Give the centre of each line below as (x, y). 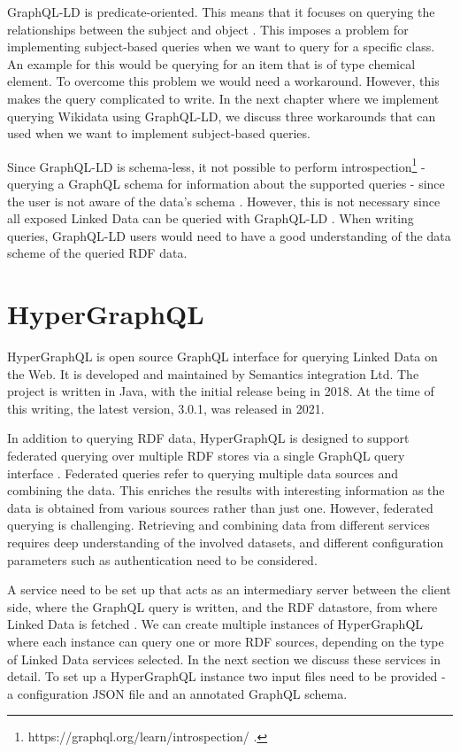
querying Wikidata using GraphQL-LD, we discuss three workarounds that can (222, 116)
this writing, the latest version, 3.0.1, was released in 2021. (166, 408)
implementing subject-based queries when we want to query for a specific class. (221, 47)
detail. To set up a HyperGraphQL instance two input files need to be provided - (226, 676)
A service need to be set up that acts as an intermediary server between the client (229, 589)
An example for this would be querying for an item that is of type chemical (211, 63)
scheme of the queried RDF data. (97, 253)
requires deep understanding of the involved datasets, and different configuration (226, 543)
